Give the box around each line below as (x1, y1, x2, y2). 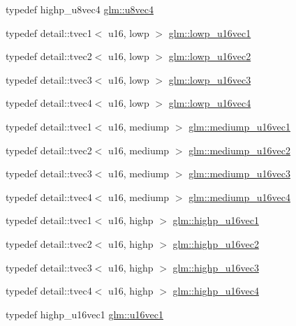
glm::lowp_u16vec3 (168, 72, 251, 87)
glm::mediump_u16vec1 (188, 119, 290, 133)
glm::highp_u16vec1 (172, 213, 259, 228)
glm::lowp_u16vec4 (168, 96, 251, 110)
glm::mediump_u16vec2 (188, 142, 290, 157)
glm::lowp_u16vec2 (168, 49, 251, 64)
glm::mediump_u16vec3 (188, 166, 290, 181)
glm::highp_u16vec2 (172, 236, 259, 251)
